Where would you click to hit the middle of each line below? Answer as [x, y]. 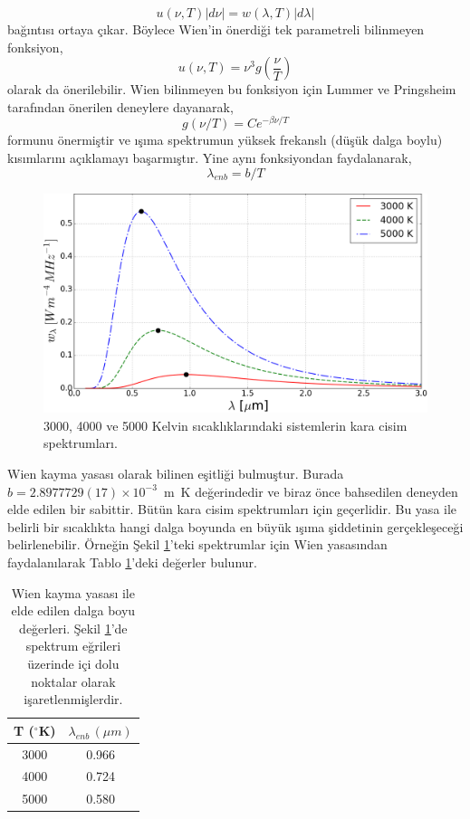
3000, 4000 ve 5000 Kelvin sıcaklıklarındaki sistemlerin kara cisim [225, 425]
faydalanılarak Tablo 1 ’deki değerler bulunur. [132, 562]
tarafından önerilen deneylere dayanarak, [120, 106]
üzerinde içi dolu [73, 663]
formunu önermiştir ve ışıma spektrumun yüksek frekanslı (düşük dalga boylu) [225, 140]
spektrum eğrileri [73, 646]
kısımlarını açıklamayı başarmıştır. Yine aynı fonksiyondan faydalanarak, [210, 158]
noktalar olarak [73, 681]
